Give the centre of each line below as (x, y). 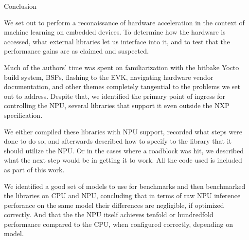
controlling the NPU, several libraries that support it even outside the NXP (117, 105)
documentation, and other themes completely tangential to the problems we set (122, 86)
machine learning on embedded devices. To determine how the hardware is (115, 32)
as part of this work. (34, 169)
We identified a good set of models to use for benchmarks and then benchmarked (125, 186)
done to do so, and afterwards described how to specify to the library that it (118, 141)
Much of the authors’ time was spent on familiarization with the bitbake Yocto (122, 67)
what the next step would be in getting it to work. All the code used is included (123, 160)
